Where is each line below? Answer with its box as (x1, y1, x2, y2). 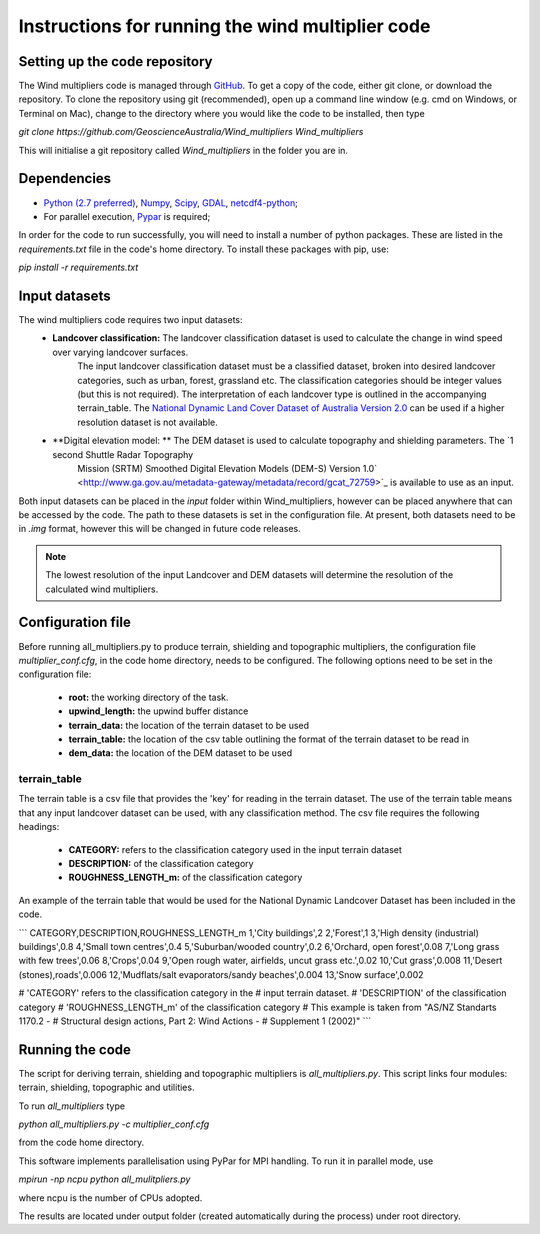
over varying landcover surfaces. (52, 346, 189, 358)
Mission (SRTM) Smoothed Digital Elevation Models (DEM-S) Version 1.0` (77, 462, 378, 474)
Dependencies (18, 170, 112, 187)
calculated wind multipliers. (45, 583, 159, 595)
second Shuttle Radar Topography (52, 448, 194, 460)
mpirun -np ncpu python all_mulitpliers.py (18, 1173, 191, 1185)
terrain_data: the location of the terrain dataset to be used (68, 719, 310, 731)
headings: (18, 821, 60, 833)
